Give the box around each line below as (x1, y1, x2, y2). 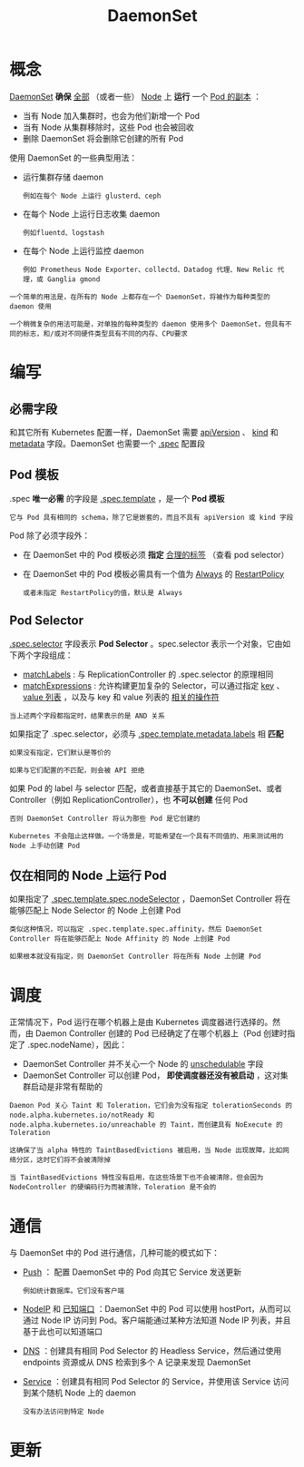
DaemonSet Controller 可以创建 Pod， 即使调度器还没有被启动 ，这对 (22, 1070, 281, 1081)
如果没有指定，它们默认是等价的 (9, 748, 112, 758)
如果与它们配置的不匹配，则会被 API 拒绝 (9, 766, 145, 775)
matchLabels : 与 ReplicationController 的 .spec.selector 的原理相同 (22, 669, 274, 680)
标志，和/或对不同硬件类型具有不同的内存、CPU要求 (22, 328, 189, 338)
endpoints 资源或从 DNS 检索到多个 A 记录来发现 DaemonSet (22, 1357, 251, 1368)
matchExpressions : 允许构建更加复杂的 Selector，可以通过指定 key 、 (22, 680, 285, 690)
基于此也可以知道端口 (22, 1326, 103, 1337)
